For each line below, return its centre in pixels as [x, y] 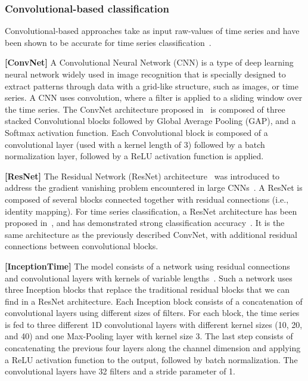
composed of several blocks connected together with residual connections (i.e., [147, 199]
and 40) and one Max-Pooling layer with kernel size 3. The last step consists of [149, 336]
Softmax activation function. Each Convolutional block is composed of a [136, 132]
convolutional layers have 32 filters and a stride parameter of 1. [120, 371]
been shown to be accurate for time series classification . [108, 42]
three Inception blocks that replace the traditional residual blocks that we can [147, 289]
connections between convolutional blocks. [82, 246]
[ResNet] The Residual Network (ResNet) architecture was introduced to [142, 176]
